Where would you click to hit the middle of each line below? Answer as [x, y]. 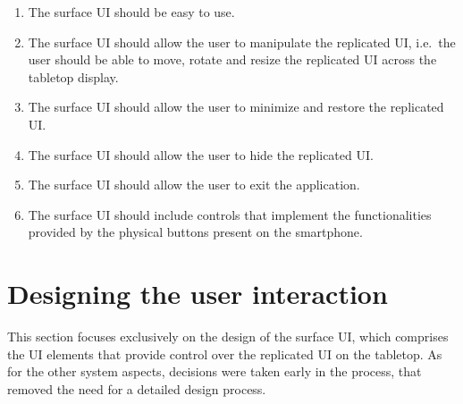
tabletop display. [73, 76]
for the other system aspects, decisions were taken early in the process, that [215, 371]
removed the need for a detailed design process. [137, 388]
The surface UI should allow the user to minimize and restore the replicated [236, 107]
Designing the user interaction [198, 294]
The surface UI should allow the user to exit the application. [194, 185]
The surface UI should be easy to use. [131, 12]
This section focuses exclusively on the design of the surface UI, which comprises [228, 337]
